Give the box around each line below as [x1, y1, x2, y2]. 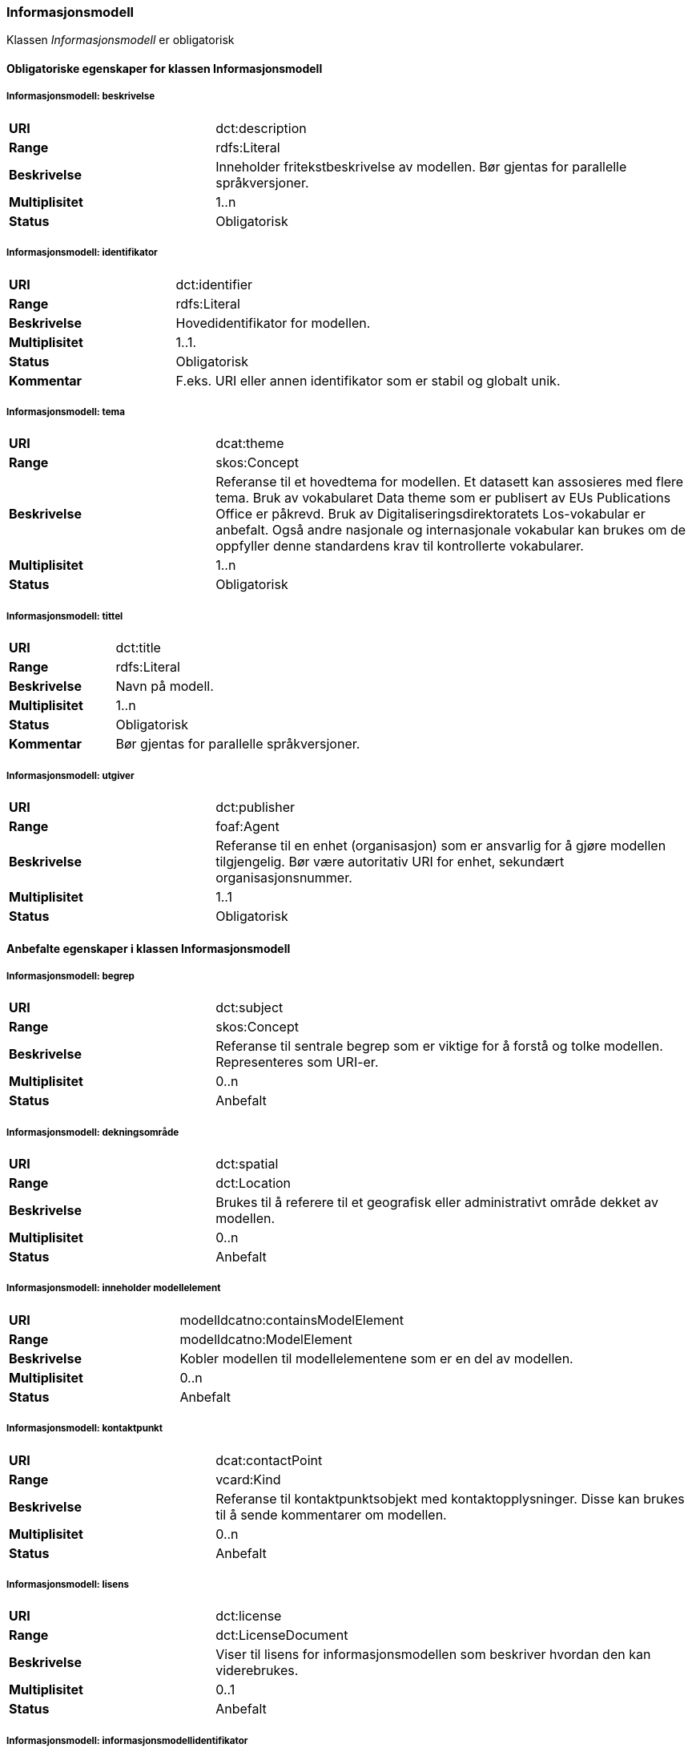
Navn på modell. [115, 678, 214, 695]
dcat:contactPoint [215, 1451, 323, 1468]
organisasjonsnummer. [215, 869, 352, 886]
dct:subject [215, 999, 284, 1016]
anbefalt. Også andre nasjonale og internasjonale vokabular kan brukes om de [215, 522, 686, 539]
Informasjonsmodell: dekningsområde [6, 1126, 179, 1138]
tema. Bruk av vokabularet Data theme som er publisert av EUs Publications [215, 490, 671, 507]
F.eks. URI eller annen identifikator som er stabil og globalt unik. [175, 372, 561, 389]
